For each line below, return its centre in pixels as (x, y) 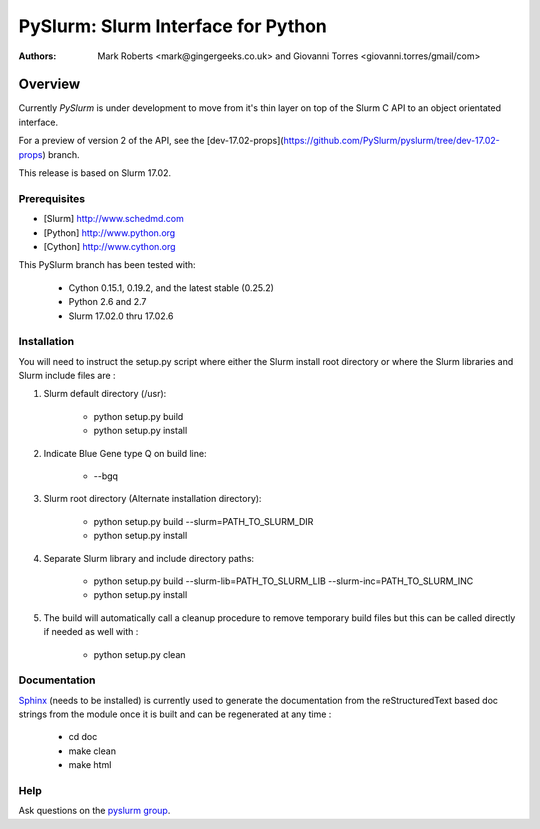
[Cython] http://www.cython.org (109, 246)
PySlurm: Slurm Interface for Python (172, 26)
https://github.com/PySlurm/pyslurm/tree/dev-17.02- (391, 141)
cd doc (83, 737)
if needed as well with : (91, 632)
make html (90, 765)
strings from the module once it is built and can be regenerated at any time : (175, 714)
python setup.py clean (139, 654)
